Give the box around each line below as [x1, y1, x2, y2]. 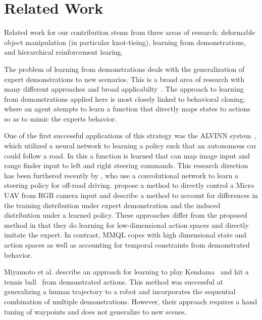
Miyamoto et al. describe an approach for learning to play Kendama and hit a [4, 266, 249, 277]
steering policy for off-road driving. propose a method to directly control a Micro [4, 180, 254, 190]
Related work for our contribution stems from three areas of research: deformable [4, 27, 255, 37]
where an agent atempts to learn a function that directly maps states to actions [4, 103, 250, 114]
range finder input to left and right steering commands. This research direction [4, 160, 248, 171]
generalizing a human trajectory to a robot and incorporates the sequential [4, 286, 236, 297]
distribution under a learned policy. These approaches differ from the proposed [4, 210, 247, 220]
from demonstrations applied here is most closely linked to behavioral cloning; [4, 93, 245, 104]
